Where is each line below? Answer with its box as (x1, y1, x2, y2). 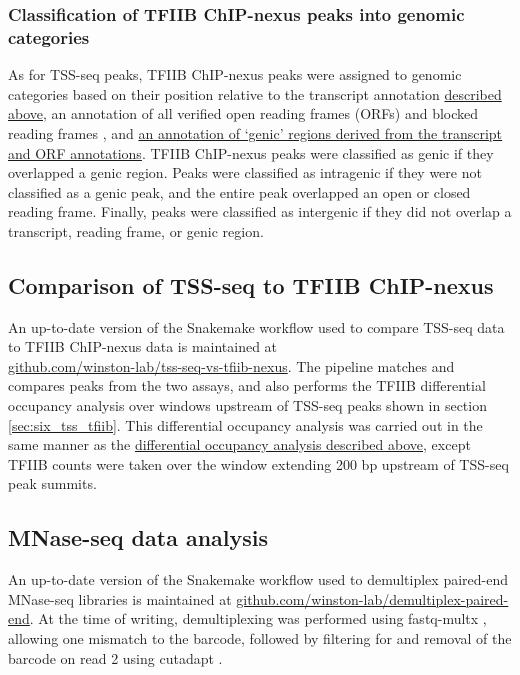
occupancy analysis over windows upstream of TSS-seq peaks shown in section (8, 395, 487, 416)
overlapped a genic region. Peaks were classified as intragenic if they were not (8, 162, 482, 183)
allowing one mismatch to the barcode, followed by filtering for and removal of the (8, 628, 512, 649)
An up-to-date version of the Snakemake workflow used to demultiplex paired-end (8, 569, 508, 590)
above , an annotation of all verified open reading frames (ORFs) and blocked (8, 103, 479, 124)
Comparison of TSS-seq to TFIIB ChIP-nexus (8, 269, 494, 300)
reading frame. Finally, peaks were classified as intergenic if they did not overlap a (8, 201, 512, 222)
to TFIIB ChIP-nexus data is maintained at (8, 336, 278, 357)
